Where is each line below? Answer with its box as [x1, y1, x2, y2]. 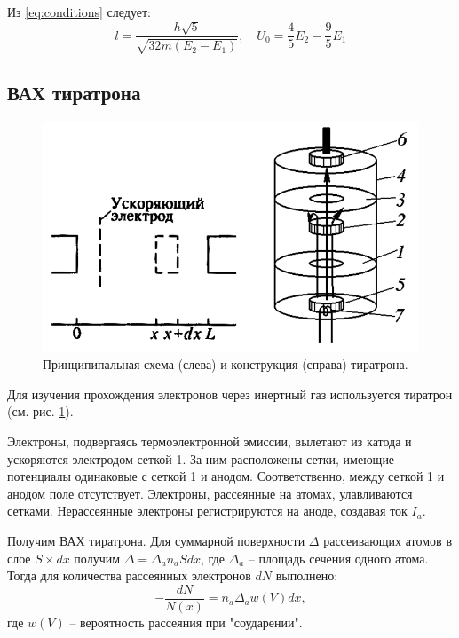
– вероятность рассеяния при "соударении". [69, 612, 303, 631]
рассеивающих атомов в [323, 531, 452, 549]
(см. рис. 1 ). [7, 402, 74, 421]
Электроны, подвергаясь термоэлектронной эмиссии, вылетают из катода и [7, 431, 412, 450]
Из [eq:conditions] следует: [7, 3, 151, 20]
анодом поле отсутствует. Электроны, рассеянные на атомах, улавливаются [7, 484, 413, 502]
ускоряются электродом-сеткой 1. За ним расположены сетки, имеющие [7, 449, 395, 468]
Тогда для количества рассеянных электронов [7, 566, 251, 585]
